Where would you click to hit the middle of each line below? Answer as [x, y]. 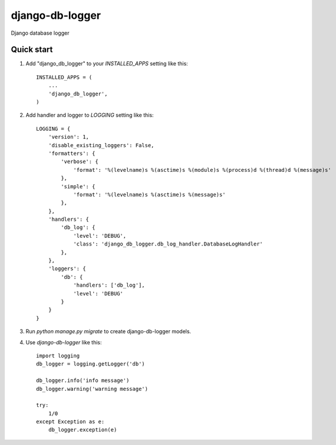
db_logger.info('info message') [83, 381]
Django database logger [40, 33]
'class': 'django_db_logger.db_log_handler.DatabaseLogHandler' [168, 244]
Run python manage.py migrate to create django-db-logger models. [108, 331]
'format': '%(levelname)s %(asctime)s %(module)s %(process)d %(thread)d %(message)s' [202, 170]
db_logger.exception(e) [83, 430]
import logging [58, 356]
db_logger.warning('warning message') [92, 389]
